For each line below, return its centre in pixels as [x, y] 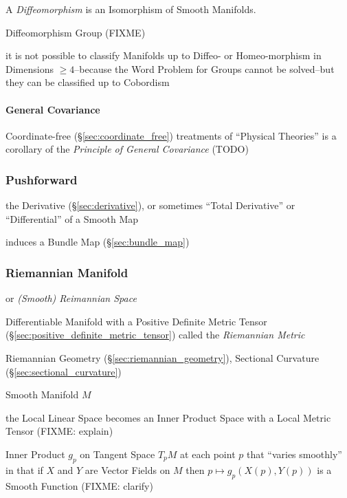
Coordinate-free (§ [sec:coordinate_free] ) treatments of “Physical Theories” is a [171, 135]
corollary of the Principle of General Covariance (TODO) [127, 149]
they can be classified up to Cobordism [88, 82]
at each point [208, 454]
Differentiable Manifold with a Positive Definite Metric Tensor [136, 321]
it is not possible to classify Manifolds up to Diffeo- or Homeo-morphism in [164, 55]
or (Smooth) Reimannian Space [71, 298]
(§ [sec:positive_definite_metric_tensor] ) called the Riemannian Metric [155, 335]
